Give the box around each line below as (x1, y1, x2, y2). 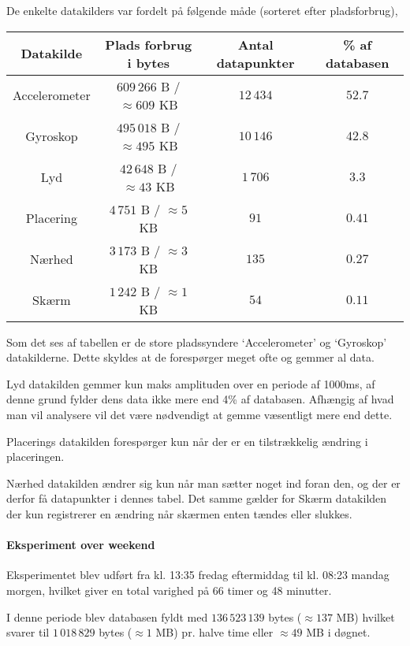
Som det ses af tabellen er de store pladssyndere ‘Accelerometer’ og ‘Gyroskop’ (6, 333, 387, 350)
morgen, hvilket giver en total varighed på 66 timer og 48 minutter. (6, 581, 332, 598)
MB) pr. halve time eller (155, 624, 274, 640)
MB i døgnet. (306, 624, 371, 640)
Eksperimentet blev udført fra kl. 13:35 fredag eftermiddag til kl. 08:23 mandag (6, 566, 389, 583)
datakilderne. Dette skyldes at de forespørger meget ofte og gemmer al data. (6, 349, 375, 366)
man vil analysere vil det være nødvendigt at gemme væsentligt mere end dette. (6, 406, 393, 422)
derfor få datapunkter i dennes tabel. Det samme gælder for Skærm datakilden (6, 490, 387, 507)
